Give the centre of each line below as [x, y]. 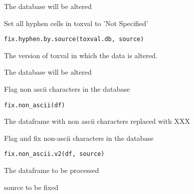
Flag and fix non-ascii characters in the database [79, 138]
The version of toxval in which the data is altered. [81, 55]
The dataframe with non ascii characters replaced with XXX [97, 121]
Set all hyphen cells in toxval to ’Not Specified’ [76, 23]
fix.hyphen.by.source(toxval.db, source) [74, 39]
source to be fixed [31, 187]
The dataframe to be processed [52, 170]
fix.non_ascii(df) [35, 105]
